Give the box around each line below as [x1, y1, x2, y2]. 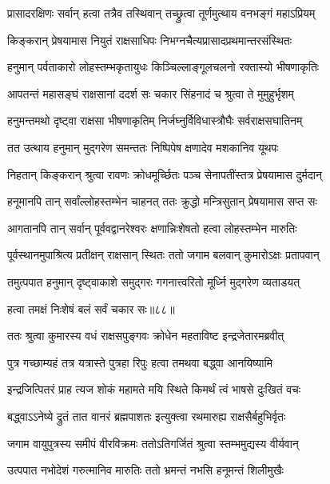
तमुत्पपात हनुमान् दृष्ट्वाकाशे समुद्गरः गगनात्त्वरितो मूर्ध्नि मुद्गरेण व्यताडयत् [7, 273, 300, 290]
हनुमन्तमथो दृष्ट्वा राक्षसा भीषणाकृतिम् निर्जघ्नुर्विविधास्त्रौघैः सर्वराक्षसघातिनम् [7, 112, 303, 129]
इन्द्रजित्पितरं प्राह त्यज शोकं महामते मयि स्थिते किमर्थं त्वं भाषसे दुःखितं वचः [7, 381, 301, 398]
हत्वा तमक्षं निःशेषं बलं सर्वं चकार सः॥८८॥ [7, 300, 175, 317]
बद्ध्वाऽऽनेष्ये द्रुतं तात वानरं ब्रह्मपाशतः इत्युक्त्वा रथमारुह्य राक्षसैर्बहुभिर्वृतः [7, 407, 286, 424]
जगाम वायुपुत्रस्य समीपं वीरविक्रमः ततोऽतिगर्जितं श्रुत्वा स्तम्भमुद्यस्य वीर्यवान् [7, 434, 299, 451]
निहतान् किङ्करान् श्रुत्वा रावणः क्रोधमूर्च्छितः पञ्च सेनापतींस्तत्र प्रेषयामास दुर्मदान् [7, 166, 322, 182]
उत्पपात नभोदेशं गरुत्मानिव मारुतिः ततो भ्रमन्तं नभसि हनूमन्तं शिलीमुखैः [7, 462, 284, 478]
